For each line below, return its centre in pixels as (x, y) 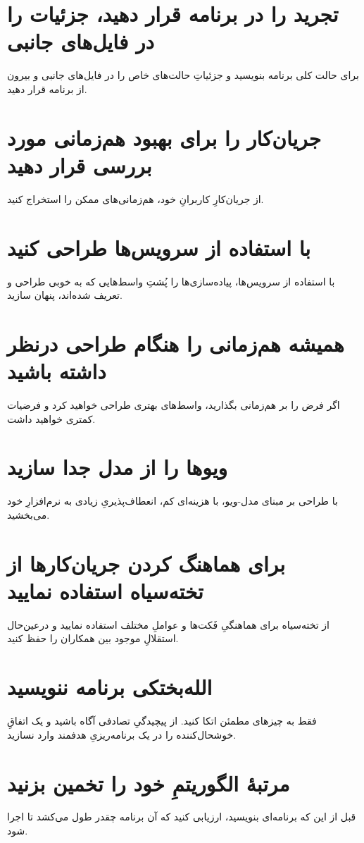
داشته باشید (57, 371)
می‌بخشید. (29, 514)
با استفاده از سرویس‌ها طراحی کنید (159, 247)
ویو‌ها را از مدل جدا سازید (118, 467)
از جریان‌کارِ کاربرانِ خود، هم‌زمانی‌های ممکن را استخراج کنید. (136, 198)
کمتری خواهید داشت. (51, 418)
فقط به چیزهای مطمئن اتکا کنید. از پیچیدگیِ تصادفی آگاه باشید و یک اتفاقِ (162, 721)
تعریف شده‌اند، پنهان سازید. (65, 295)
